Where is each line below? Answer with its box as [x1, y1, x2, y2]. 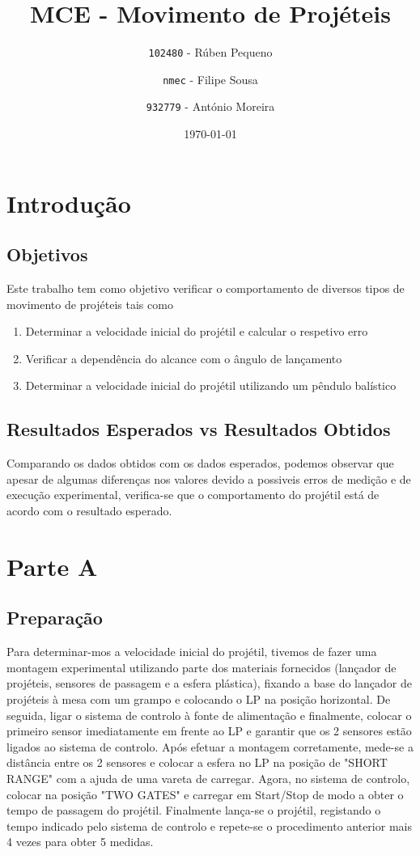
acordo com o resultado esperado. [6, 502, 172, 519]
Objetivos [6, 242, 88, 267]
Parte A [6, 549, 98, 582]
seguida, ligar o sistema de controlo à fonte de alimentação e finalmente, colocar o [6, 706, 412, 723]
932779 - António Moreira [146, 98, 275, 115]
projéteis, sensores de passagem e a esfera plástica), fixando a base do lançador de [6, 675, 412, 692]
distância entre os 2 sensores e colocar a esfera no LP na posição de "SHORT [6, 754, 388, 771]
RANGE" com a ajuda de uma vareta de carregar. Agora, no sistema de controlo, [6, 769, 410, 786]
